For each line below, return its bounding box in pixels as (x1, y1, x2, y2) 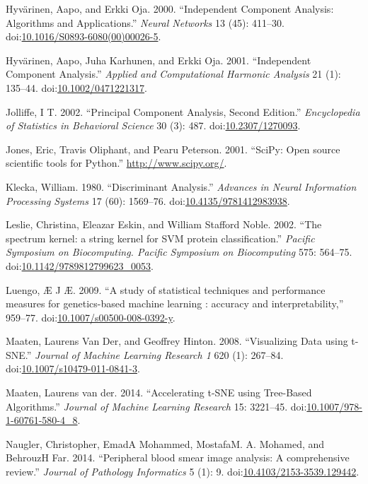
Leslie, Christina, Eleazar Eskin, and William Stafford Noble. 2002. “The (6, 217, 322, 232)
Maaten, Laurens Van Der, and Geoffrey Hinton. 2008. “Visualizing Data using (6, 334, 348, 348)
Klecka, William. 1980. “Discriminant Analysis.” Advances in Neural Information (6, 179, 357, 194)
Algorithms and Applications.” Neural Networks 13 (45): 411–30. (6, 15, 284, 30)
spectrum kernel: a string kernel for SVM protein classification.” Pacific (6, 230, 315, 245)
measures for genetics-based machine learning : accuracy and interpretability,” (6, 296, 344, 311)
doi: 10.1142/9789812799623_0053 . (6, 258, 154, 273)
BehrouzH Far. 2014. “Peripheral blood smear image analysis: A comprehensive (6, 450, 350, 465)
